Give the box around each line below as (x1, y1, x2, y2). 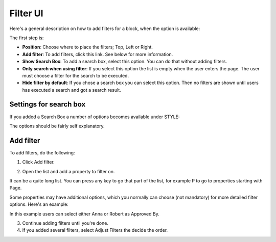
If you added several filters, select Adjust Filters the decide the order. (22, 227, 168, 233)
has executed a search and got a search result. (22, 87, 121, 93)
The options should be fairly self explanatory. (9, 123, 105, 129)
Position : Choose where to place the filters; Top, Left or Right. (22, 44, 153, 50)
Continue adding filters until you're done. (22, 220, 108, 226)
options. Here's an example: (9, 201, 68, 207)
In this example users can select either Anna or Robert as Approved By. (9, 210, 159, 217)
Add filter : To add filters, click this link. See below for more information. (22, 51, 173, 57)
